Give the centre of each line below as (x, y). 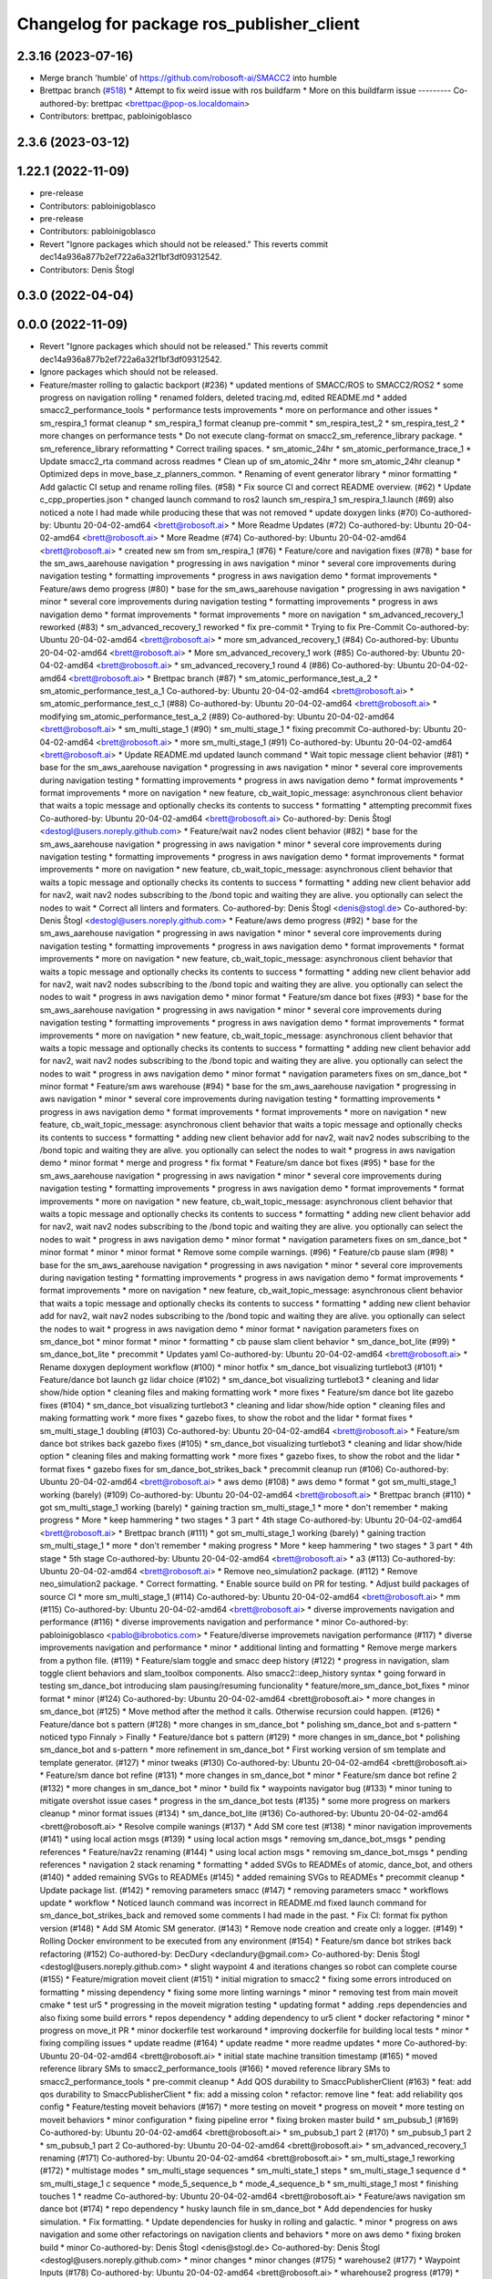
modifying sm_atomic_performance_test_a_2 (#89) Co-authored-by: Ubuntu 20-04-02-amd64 (217, 717)
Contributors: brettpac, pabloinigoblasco (116, 116)
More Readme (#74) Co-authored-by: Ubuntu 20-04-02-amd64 (287, 538)
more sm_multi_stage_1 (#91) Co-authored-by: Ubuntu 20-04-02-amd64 (317, 742)
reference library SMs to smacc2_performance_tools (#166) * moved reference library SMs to (215, 2068)
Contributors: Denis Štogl (87, 270)
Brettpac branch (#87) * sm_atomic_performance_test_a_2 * (265, 678)
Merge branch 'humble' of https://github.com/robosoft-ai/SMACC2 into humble (188, 78)
